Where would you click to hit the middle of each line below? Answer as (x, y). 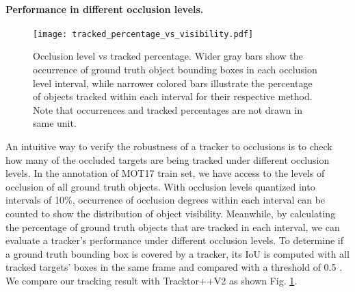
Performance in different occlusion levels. (105, 9)
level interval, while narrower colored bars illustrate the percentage (173, 83)
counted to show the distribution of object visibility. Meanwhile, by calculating (171, 213)
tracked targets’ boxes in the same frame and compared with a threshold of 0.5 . (174, 267)
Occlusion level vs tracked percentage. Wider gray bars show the (168, 56)
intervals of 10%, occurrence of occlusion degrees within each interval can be (166, 200)
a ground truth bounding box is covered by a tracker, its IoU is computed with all (177, 253)
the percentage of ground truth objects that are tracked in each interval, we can (173, 227)
